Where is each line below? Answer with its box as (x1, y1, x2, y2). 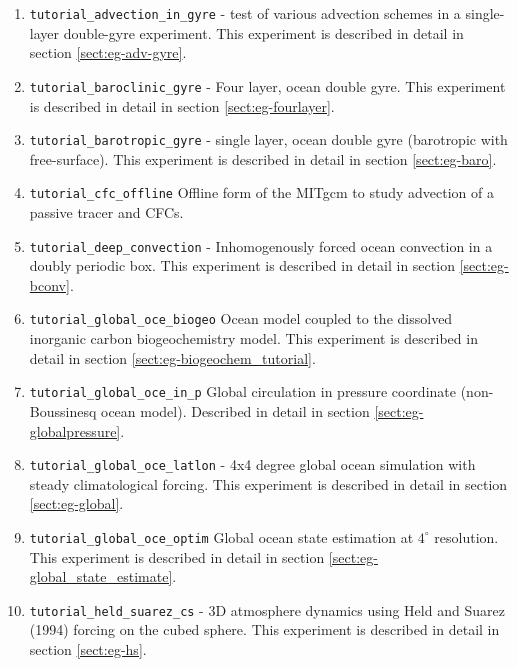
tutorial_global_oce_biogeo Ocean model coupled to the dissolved (29, 308, 453, 329)
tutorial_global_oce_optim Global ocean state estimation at (29, 526, 414, 547)
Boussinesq (29, 400, 97, 421)
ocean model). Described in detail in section (100, 400, 370, 421)
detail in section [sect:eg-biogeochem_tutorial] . (29, 347, 316, 368)
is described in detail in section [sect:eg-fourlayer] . (29, 95, 335, 116)
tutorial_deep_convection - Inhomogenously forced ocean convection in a (29, 235, 493, 256)
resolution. (434, 526, 499, 547)
